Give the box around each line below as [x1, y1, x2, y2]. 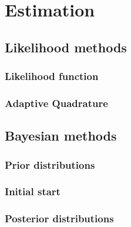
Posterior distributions [5, 211, 114, 226]
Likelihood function [5, 69, 99, 84]
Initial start [5, 184, 61, 199]
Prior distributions [5, 157, 95, 172]
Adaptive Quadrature [5, 95, 108, 110]
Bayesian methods [5, 126, 117, 145]
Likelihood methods [5, 38, 127, 56]
